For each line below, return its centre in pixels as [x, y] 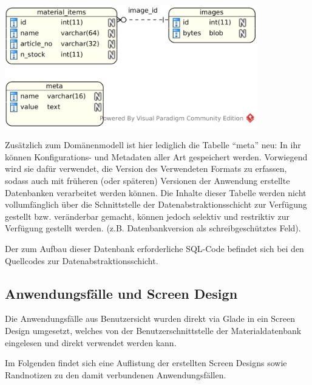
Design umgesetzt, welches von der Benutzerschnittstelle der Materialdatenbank [153, 330]
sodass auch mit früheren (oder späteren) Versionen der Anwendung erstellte [148, 180]
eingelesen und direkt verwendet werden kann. [91, 342]
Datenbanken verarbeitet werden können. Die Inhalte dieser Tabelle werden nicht [156, 192]
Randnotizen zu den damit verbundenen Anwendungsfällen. [116, 374]
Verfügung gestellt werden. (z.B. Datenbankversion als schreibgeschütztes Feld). [153, 228]
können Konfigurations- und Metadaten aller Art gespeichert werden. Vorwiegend [156, 156]
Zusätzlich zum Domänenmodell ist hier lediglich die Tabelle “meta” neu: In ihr [153, 145]
